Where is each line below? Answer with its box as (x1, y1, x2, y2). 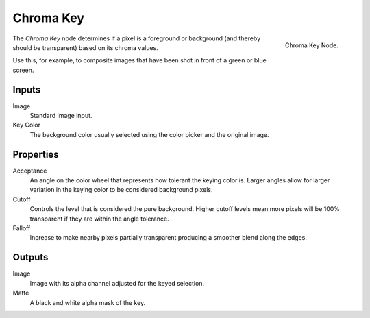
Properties (12, 148, 59, 160)
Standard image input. (29, 112, 92, 120)
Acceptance (12, 167, 47, 175)
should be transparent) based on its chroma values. (12, 43, 159, 51)
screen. (12, 66, 34, 74)
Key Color (12, 121, 41, 130)
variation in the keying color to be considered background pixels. (29, 186, 213, 194)
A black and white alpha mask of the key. (29, 298, 146, 306)
